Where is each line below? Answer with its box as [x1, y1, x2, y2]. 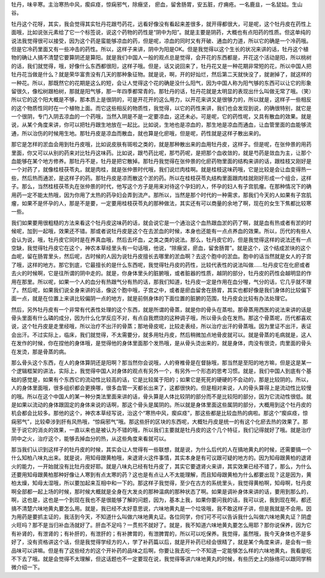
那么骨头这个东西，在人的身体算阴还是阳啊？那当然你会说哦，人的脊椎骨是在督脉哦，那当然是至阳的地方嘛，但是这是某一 [11, 359, 312, 366]
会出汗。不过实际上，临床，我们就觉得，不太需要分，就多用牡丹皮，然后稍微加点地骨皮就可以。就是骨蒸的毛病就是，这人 [11, 331, 312, 338]
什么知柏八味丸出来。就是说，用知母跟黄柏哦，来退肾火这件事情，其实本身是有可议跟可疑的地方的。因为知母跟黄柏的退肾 [11, 454, 312, 461]
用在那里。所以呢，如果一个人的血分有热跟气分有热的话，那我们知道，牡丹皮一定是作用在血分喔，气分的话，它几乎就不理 [11, 278, 312, 285]
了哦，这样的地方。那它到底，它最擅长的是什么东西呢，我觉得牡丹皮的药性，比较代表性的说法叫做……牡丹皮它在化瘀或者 [11, 261, 311, 268]
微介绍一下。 [11, 564, 43, 571]
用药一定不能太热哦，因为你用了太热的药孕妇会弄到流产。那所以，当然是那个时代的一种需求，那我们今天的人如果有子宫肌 [11, 191, 312, 198]
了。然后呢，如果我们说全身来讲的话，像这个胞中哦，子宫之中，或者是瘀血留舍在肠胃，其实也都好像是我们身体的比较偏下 [11, 286, 312, 294]
